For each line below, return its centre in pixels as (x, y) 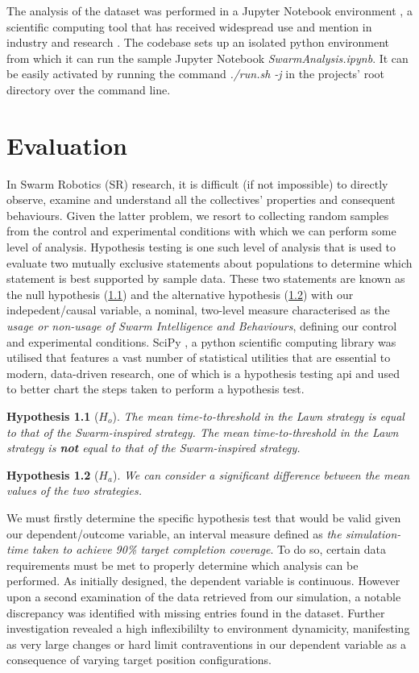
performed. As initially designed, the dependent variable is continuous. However (203, 581)
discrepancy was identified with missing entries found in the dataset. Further (196, 612)
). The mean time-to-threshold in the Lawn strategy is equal (258, 416)
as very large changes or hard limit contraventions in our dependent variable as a (207, 644)
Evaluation (67, 145)
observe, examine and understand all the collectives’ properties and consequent (201, 199)
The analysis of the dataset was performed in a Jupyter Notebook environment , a (209, 10)
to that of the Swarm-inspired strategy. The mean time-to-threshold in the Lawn (203, 432)
